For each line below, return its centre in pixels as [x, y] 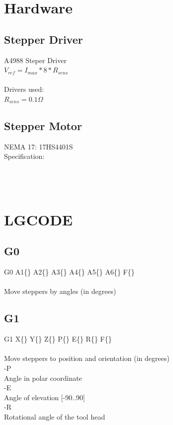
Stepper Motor [43, 125]
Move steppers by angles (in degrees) [60, 291]
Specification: [24, 156]
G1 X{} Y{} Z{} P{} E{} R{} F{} [58, 339]
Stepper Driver [43, 39]
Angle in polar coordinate [43, 378]
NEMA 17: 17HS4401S [39, 146]
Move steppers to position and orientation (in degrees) [87, 358]
